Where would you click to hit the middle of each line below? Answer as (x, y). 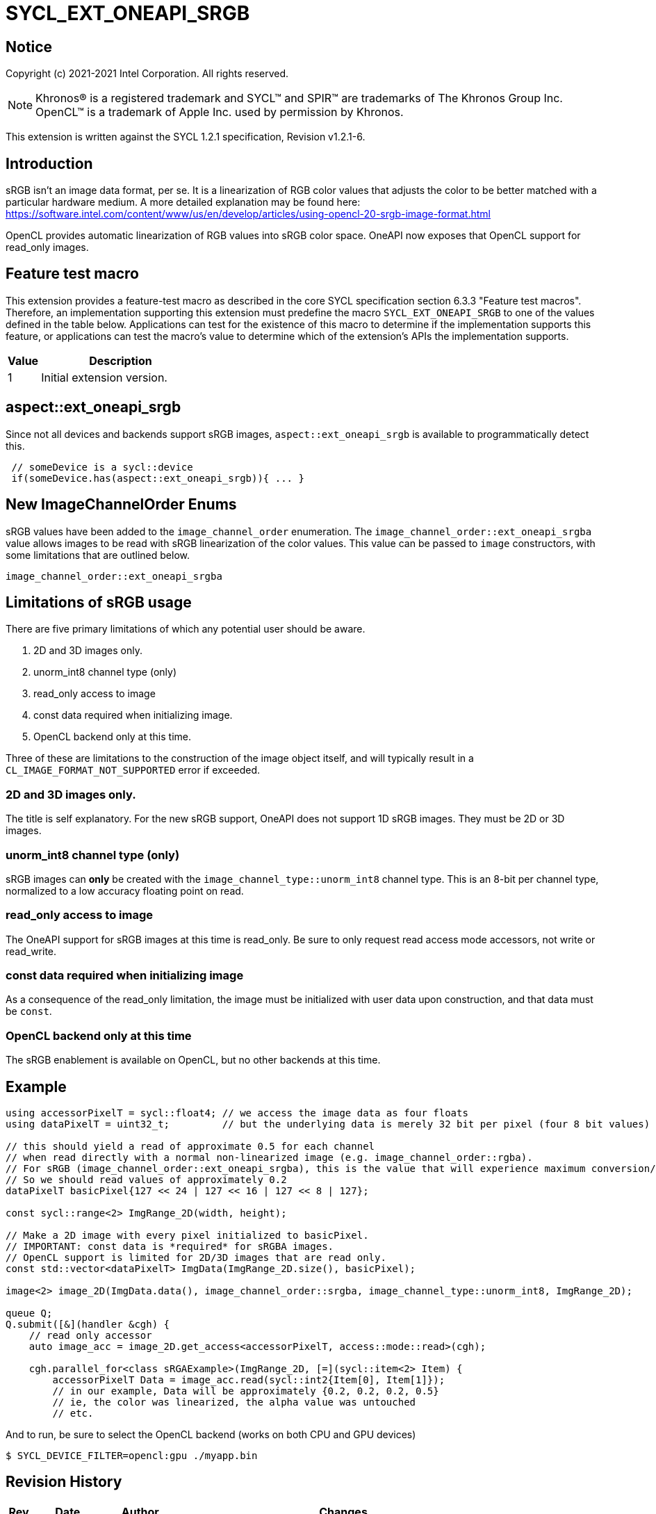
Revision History (64, 1482)
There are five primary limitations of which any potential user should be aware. (186, 629)
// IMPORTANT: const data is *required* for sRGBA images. (170, 1246)
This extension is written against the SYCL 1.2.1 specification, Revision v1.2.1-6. (186, 137)
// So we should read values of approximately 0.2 (146, 1179)
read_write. (31, 951)
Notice (29, 47)
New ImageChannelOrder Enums (121, 505)
